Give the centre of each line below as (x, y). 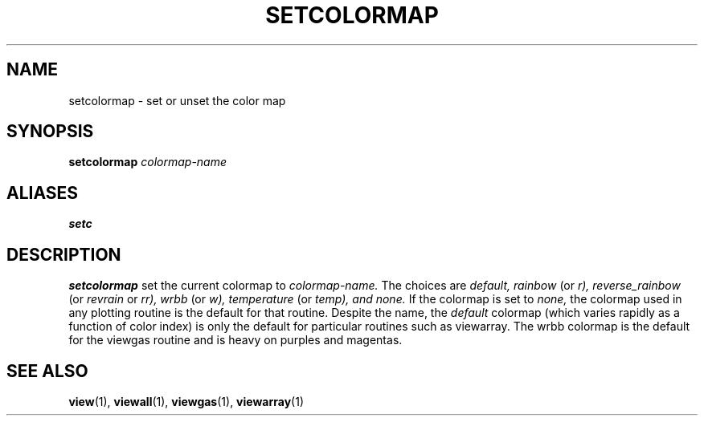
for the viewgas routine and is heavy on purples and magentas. (235, 340)
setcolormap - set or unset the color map (177, 100)
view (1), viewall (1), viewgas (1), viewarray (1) (186, 401)
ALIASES (43, 193)
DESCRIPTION (64, 254)
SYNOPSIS (50, 132)
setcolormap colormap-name (148, 162)
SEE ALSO (47, 371)
